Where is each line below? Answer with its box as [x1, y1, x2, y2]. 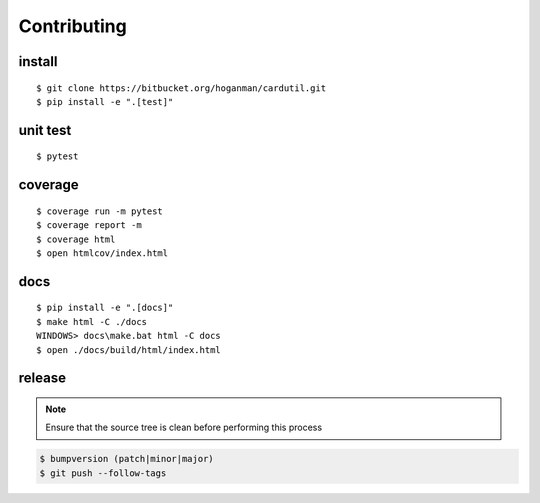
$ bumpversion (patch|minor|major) [39, 453, 214, 465]
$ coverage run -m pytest [36, 205, 164, 217]
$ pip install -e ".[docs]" [36, 302, 174, 314]
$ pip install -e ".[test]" [36, 96, 174, 107]
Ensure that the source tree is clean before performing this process [45, 421, 323, 434]
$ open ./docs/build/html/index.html [36, 344, 222, 355]
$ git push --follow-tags [39, 467, 167, 479]
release [18, 370, 67, 387]
